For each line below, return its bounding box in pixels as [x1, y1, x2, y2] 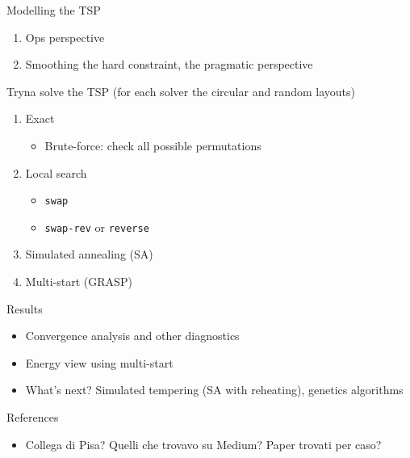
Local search [25, 164, 87, 181]
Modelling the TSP [6, 2, 101, 18]
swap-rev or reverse [44, 218, 149, 235]
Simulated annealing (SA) [25, 246, 153, 263]
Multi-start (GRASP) [25, 273, 132, 290]
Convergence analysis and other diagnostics [25, 327, 240, 344]
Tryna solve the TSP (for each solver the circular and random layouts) [6, 82, 355, 99]
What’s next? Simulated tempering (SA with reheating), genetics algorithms [25, 381, 404, 398]
